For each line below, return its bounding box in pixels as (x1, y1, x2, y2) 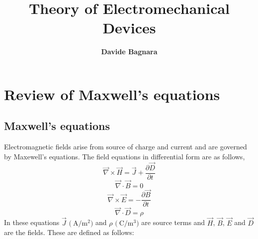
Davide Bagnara (101, 46, 158, 57)
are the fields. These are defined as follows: (4, 227, 134, 238)
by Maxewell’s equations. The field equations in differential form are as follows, (4, 151, 245, 161)
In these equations (4, 217, 60, 228)
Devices (102, 17, 156, 38)
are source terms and (141, 217, 205, 228)
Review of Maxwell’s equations (4, 84, 220, 104)
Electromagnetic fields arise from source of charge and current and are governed (4, 141, 247, 152)
